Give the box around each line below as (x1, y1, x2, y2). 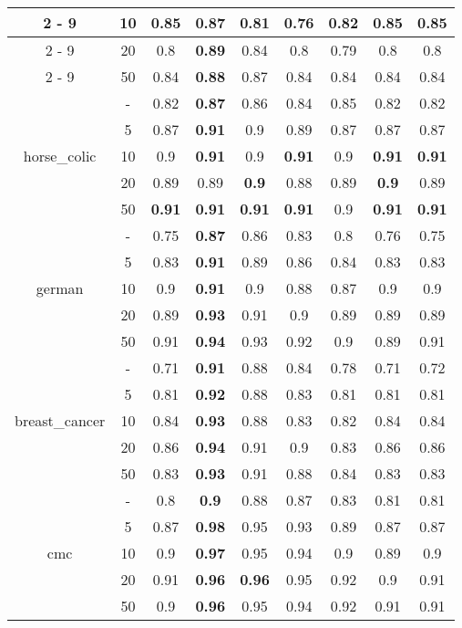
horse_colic (23, 145, 97, 166)
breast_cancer (15, 410, 106, 431)
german (36, 277, 84, 298)
